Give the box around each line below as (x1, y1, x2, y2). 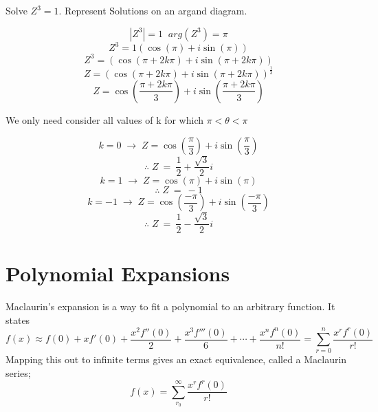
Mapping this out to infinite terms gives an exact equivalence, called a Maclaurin (5, 352, 347, 367)
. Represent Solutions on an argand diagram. (58, 3, 247, 17)
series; (5, 366, 31, 380)
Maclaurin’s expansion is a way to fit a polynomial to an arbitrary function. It (5, 299, 335, 314)
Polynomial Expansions (5, 259, 230, 288)
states (5, 312, 30, 327)
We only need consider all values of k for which (5, 112, 204, 127)
